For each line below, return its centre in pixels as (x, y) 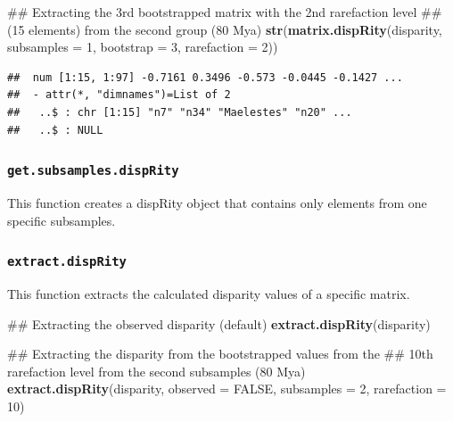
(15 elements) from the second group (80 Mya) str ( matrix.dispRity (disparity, (225, 29)
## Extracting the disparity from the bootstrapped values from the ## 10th (220, 354)
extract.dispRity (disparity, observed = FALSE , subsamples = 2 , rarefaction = (227, 389)
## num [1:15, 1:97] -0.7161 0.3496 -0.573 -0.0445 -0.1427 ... (205, 77)
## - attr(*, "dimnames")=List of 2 (119, 95)
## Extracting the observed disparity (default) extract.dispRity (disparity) (219, 323)
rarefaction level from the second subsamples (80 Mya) (156, 371)
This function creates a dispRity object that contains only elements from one (217, 202)
